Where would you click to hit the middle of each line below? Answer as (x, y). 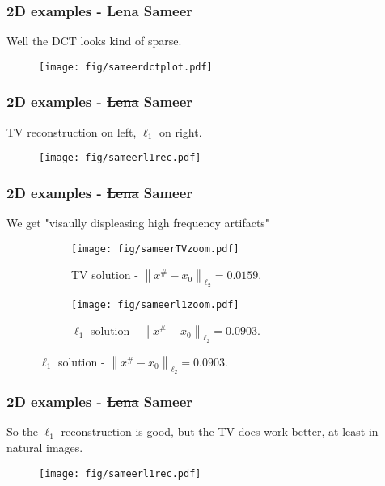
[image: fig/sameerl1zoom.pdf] (155, 304)
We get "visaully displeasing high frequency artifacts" (138, 223)
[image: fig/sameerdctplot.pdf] (126, 67)
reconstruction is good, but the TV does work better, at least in (220, 431)
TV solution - (105, 275)
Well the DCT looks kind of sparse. (94, 41)
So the (22, 431)
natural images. (45, 448)
